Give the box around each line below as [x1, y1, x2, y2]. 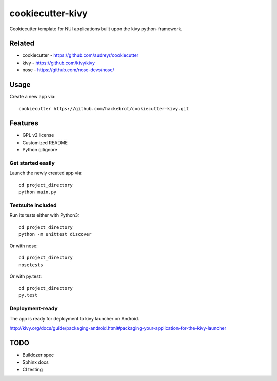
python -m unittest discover [18, 231, 92, 237]
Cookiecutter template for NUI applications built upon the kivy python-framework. [9, 26, 183, 32]
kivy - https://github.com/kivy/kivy [22, 59, 95, 66]
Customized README [22, 139, 68, 146]
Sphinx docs [22, 359, 49, 365]
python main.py [18, 189, 57, 195]
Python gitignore [22, 147, 57, 153]
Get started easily [9, 159, 55, 166]
